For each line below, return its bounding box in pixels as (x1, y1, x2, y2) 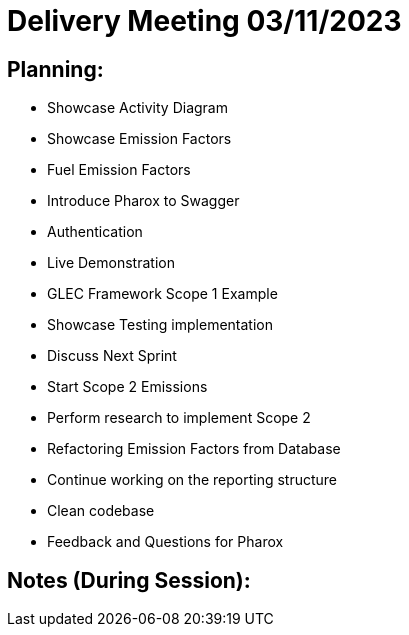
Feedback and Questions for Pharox (47, 533, 284, 551)
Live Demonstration (47, 254, 175, 272)
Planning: (7, 56, 104, 82)
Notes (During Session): (7, 567, 251, 593)
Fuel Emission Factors (47, 161, 191, 179)
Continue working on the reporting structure (47, 471, 338, 489)
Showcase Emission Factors (47, 130, 232, 148)
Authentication (47, 223, 143, 241)
